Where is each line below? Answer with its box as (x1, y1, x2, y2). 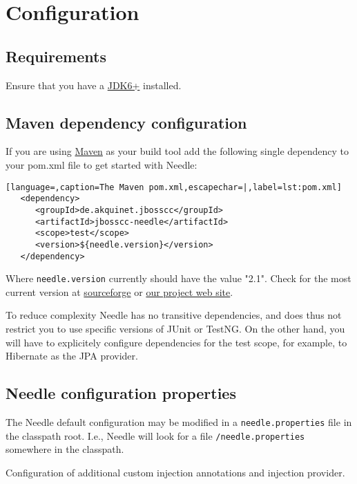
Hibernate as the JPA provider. (6, 348, 138, 363)
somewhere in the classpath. (6, 442, 124, 456)
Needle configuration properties (6, 382, 236, 404)
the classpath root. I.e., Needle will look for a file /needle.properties (6, 428, 305, 443)
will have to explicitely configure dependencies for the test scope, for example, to (6, 335, 347, 349)
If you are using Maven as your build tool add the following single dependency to (6, 144, 349, 158)
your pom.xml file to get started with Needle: (6, 157, 197, 171)
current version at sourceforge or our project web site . (6, 284, 233, 299)
